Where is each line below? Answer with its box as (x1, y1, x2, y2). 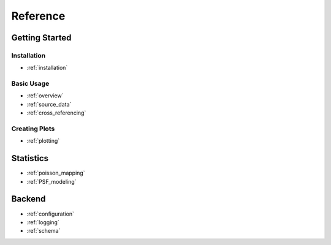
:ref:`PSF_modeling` (26, 178, 77, 185)
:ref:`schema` (26, 227, 61, 235)
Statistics (11, 153, 49, 164)
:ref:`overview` (26, 92, 64, 99)
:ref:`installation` (26, 64, 68, 72)
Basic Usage (11, 80, 50, 88)
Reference (11, 9, 66, 23)
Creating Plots (11, 124, 55, 133)
